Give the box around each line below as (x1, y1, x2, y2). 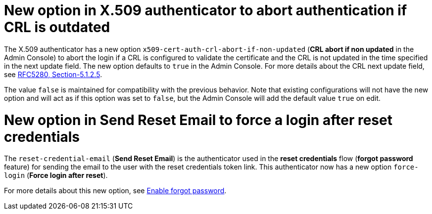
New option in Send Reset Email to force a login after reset (4, 111, 392, 128)
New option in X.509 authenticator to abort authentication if (4, 2, 407, 19)
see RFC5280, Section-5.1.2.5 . (4, 70, 102, 79)
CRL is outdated (4, 19, 110, 36)
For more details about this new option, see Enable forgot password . (4, 186, 227, 195)
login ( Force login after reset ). (4, 171, 108, 180)
